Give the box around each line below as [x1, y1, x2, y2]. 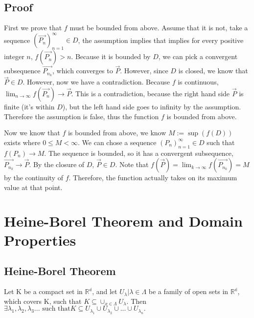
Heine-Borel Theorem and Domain [4, 211, 243, 231]
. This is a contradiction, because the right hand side [71, 88, 230, 98]
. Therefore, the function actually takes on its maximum [69, 172, 237, 183]
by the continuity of [4, 172, 63, 183]
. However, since [120, 65, 168, 76]
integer [4, 51, 24, 62]
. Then [126, 296, 147, 306]
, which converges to [52, 65, 113, 76]
